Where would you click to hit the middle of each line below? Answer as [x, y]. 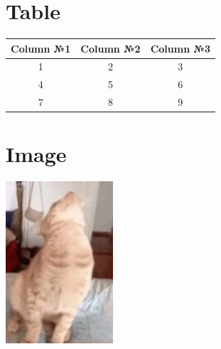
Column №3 [180, 48]
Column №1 [41, 48]
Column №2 [110, 48]
